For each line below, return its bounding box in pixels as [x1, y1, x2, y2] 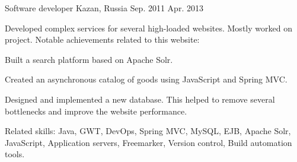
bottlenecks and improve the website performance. [5, 104, 187, 117]
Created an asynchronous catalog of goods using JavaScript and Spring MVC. [5, 73, 288, 85]
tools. [5, 148, 25, 160]
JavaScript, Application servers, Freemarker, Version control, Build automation [5, 136, 292, 148]
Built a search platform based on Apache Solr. [5, 53, 173, 65]
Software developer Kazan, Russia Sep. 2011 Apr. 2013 [5, 2, 203, 14]
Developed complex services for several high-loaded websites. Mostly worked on [5, 21, 292, 34]
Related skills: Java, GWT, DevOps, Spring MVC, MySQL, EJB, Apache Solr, [5, 125, 291, 137]
